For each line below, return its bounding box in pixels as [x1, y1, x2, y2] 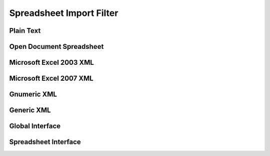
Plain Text [9, 26, 41, 35]
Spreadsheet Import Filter [9, 7, 118, 18]
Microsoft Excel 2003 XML [9, 58, 94, 67]
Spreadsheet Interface [9, 138, 81, 147]
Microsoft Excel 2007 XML [9, 74, 93, 83]
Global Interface [9, 122, 61, 131]
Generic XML [9, 106, 51, 115]
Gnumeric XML [9, 90, 57, 99]
